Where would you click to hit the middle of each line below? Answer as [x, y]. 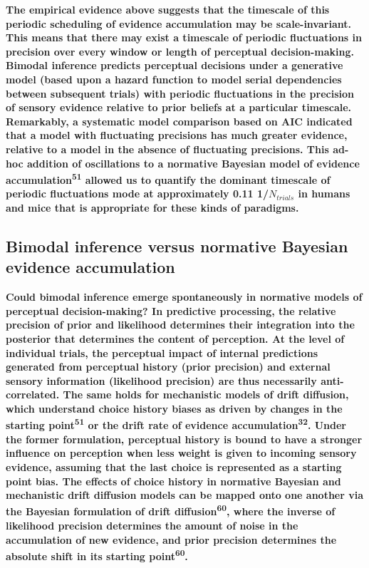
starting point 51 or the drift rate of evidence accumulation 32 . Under [176, 424]
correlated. [33, 394]
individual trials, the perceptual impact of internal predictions [162, 352]
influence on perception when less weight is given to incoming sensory [181, 453]
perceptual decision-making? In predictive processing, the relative [171, 310]
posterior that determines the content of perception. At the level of [175, 338]
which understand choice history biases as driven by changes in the [174, 408]
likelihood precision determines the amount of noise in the [152, 525]
